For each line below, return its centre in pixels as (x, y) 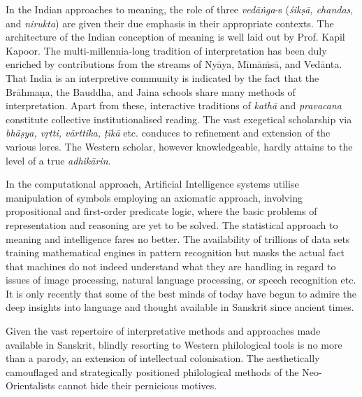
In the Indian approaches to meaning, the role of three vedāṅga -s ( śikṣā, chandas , (180, 9)
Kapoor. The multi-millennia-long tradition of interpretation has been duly (166, 50)
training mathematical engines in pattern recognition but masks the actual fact (175, 252)
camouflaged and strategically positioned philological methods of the (152, 371)
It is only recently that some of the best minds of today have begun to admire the (181, 293)
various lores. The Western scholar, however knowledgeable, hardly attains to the (179, 146)
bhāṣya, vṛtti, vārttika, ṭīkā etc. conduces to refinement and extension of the (168, 133)
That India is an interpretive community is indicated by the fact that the (162, 77)
